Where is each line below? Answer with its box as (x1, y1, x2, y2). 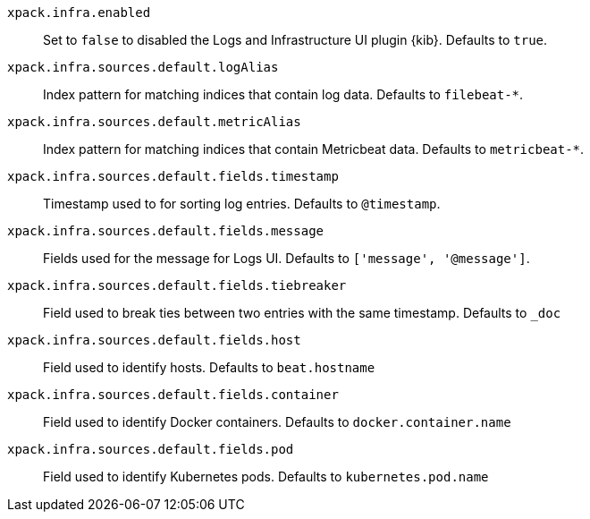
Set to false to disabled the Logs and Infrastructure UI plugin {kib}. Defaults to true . (43, 32, 548, 47)
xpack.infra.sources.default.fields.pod (7, 442, 294, 456)
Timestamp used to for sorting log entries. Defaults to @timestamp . (43, 196, 441, 211)
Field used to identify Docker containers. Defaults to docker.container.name (43, 414, 511, 430)
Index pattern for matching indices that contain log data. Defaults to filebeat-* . (43, 87, 524, 102)
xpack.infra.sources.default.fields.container (7, 387, 339, 402)
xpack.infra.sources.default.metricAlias (7, 115, 301, 129)
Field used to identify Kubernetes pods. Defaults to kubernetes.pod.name (43, 469, 489, 484)
